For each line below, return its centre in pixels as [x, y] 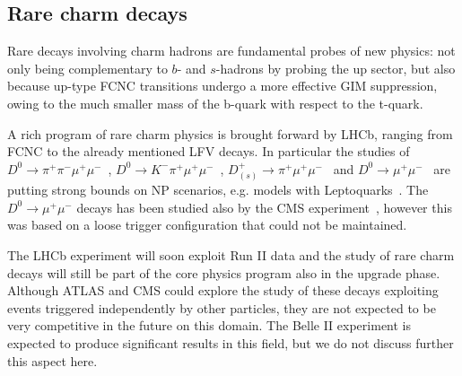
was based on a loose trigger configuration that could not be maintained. [207, 225]
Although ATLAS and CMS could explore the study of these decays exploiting [223, 290]
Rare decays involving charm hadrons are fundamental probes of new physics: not [231, 51]
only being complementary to [87, 68]
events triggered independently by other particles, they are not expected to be [222, 307]
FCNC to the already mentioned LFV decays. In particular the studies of [209, 151]
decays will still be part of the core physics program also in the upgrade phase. [224, 272]
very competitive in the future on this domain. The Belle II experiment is [209, 325]
